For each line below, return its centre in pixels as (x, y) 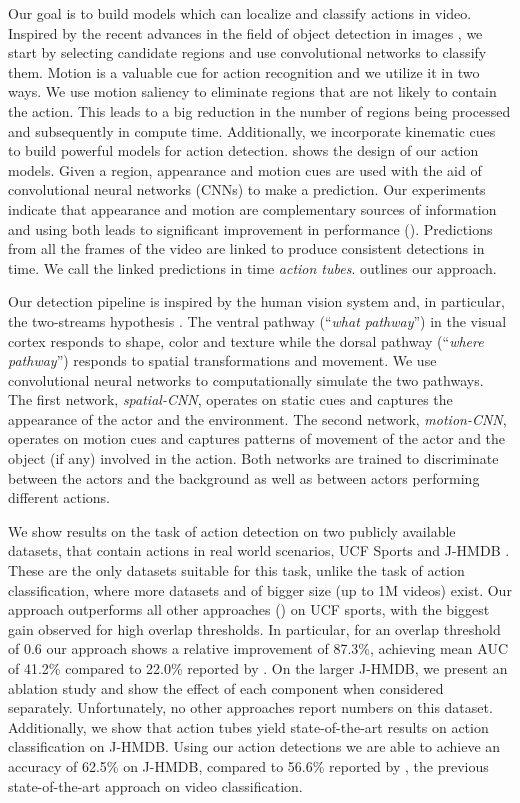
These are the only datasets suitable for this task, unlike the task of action (236, 570)
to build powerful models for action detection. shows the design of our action (243, 150)
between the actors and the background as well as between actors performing (244, 477)
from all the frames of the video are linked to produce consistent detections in (246, 248)
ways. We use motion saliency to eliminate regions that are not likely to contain (252, 91)
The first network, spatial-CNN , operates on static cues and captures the (230, 399)
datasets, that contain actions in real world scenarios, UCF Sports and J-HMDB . (259, 550)
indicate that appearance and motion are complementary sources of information (252, 208)
